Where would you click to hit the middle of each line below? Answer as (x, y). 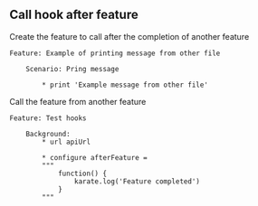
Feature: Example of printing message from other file (115, 53)
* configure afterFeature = (95, 157)
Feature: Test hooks (48, 118)
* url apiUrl (67, 142)
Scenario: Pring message (72, 69)
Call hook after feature (74, 15)
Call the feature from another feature (78, 101)
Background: (48, 134)
